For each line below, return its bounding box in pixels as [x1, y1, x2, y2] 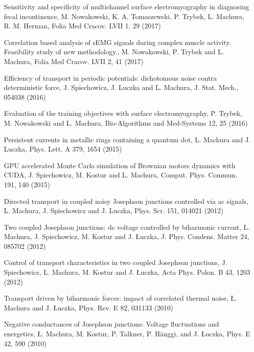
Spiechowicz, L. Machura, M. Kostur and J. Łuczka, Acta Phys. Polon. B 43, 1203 [4, 267, 251, 277]
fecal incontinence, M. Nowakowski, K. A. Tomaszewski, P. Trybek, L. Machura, [4, 11, 245, 21]
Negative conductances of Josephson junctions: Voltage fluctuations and [4, 319, 219, 329]
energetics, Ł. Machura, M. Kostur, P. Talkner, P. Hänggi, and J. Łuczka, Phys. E [4, 329, 251, 339]
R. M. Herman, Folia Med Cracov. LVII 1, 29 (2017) [4, 21, 161, 31]
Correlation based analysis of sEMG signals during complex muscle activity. [4, 37, 231, 47]
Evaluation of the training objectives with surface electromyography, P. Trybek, [4, 108, 242, 118]
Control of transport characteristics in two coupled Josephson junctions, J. [4, 257, 228, 267]
